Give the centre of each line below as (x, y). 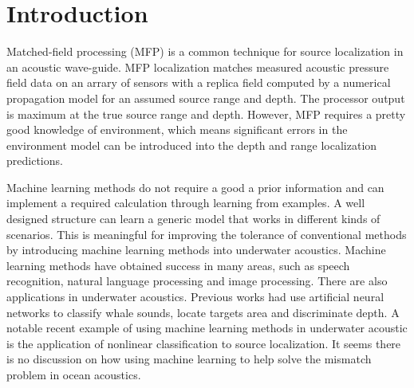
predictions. (35, 161)
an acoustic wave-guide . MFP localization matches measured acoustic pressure (198, 67)
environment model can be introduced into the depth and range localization (192, 145)
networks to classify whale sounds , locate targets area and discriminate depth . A (203, 312)
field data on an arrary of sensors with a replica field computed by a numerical (199, 82)
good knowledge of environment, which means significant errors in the (177, 129)
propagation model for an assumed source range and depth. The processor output (206, 98)
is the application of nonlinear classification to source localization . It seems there (204, 343)
